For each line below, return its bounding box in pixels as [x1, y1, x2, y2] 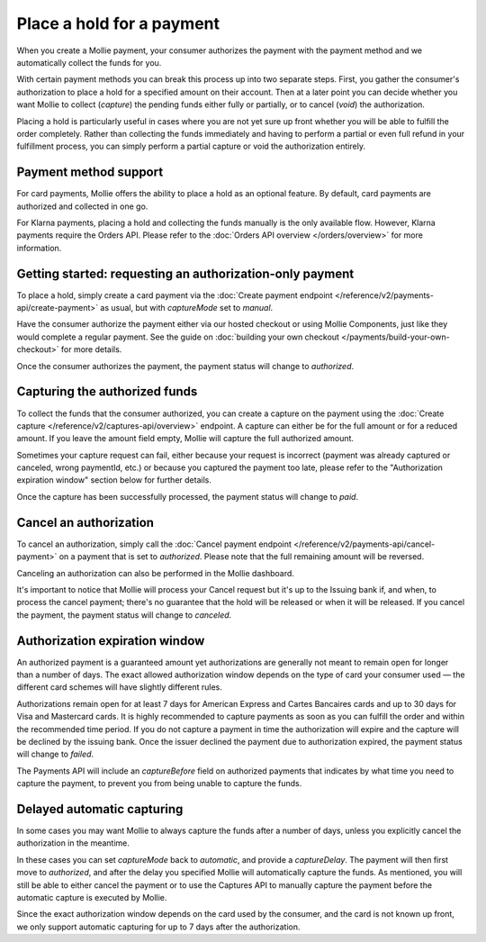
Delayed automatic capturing [16, 802, 184, 817]
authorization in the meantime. [16, 838, 130, 848]
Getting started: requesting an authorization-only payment [16, 266, 355, 281]
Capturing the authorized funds [16, 384, 198, 400]
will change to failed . [16, 748, 94, 760]
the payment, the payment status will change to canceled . [16, 609, 232, 620]
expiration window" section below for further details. [16, 475, 211, 485]
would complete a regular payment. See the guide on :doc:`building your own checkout [16, 331, 339, 342]
